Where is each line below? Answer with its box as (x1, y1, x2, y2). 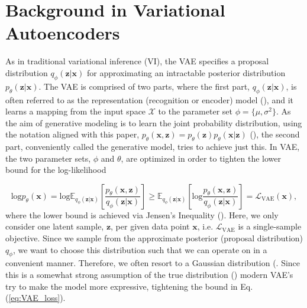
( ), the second (250, 128, 300, 140)
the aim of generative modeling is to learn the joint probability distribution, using (5, 116, 302, 129)
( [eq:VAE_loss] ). (5, 291, 66, 304)
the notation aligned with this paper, (5, 128, 140, 140)
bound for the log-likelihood (5, 163, 106, 176)
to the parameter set (158, 105, 232, 117)
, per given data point (111, 220, 190, 232)
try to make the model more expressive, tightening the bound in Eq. (5, 280, 253, 292)
